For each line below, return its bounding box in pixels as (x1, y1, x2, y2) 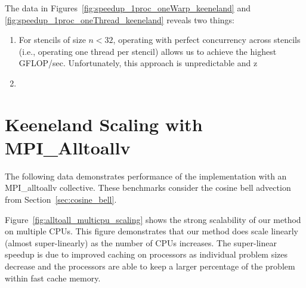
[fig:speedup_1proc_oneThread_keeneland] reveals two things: (5, 13, 234, 26)
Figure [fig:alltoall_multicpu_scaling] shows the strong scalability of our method (5, 213, 301, 225)
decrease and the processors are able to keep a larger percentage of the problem (5, 260, 295, 272)
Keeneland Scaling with (5, 112, 203, 136)
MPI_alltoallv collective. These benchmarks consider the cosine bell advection (5, 181, 291, 194)
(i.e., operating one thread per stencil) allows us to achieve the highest (18, 45, 277, 57)
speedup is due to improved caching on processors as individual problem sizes (5, 248, 288, 261)
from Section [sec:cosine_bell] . (5, 193, 117, 206)
